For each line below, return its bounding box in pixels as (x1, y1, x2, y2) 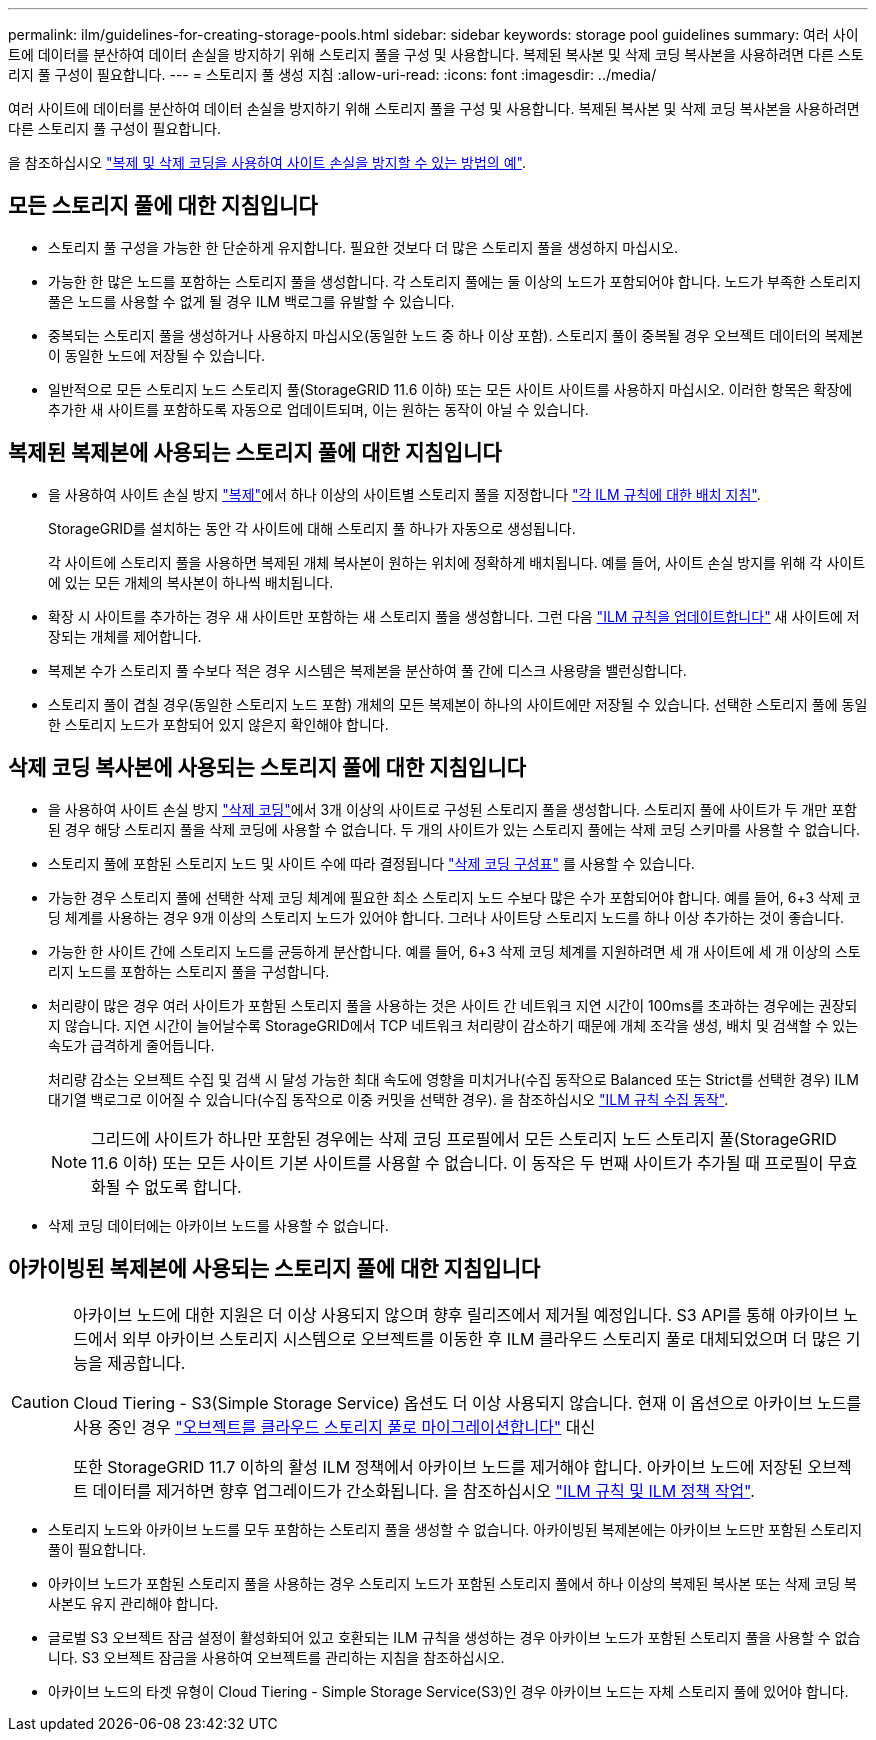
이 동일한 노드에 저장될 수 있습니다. (48, 346, 265, 364)
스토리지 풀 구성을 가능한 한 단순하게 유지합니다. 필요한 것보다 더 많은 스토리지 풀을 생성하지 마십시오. (48, 238, 678, 256)
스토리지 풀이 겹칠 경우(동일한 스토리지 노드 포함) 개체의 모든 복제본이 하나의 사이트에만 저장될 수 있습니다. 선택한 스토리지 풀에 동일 (48, 695, 868, 713)
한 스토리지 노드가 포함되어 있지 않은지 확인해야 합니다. (48, 715, 389, 733)
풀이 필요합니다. (48, 1541, 147, 1559)
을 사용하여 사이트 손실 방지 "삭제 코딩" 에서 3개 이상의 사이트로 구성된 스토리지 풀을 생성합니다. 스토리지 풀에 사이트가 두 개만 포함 (48, 800, 857, 818)
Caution (11, 1392, 70, 1413)
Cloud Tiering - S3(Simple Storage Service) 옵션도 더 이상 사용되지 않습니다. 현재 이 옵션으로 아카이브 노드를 (73, 1393, 862, 1414)
